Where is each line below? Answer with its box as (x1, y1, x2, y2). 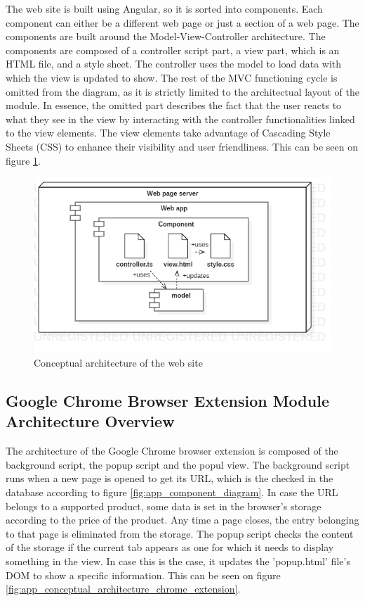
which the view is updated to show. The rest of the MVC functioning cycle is (6, 70, 338, 84)
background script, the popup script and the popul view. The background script (6, 457, 350, 472)
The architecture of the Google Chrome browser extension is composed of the (6, 443, 338, 458)
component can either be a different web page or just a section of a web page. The (6, 15, 359, 30)
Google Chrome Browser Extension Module (6, 390, 329, 412)
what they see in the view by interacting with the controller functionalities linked (6, 111, 355, 126)
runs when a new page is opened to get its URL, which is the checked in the (6, 471, 333, 486)
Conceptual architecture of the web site (34, 355, 203, 370)
